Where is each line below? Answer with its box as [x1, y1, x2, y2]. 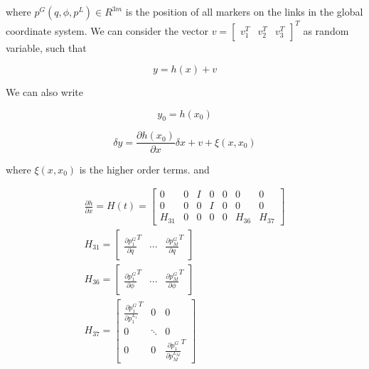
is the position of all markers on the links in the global [125, 4, 363, 18]
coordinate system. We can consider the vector [6, 23, 208, 38]
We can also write [6, 85, 83, 100]
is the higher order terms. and [79, 161, 210, 176]
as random [303, 23, 349, 38]
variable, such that [6, 40, 87, 55]
